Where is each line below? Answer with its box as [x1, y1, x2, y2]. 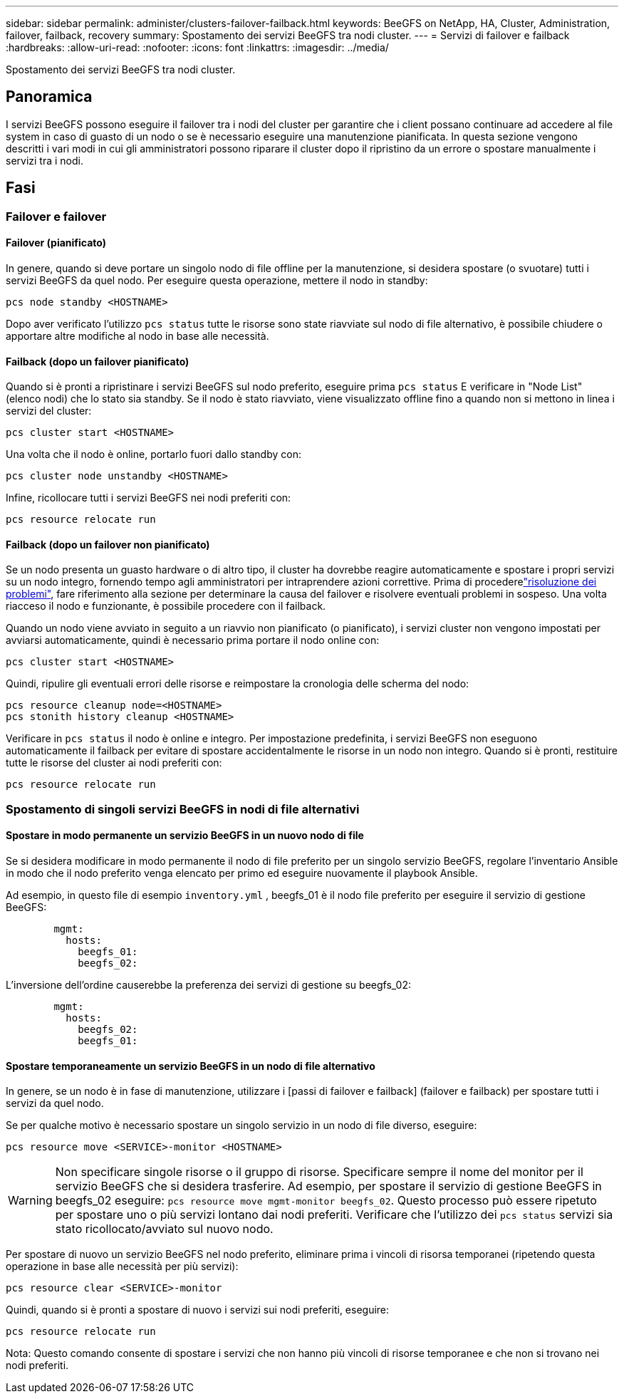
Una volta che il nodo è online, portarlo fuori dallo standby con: [6, 448, 301, 461]
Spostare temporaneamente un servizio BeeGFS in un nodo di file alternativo [6, 1059, 375, 1072]
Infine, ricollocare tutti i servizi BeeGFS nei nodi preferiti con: [6, 492, 291, 504]
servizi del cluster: [6, 405, 92, 417]
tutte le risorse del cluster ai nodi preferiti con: [6, 756, 222, 769]
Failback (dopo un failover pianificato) [6, 355, 189, 368]
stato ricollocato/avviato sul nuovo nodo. [55, 1222, 274, 1237]
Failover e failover [6, 209, 107, 224]
